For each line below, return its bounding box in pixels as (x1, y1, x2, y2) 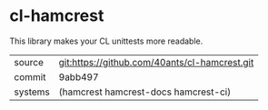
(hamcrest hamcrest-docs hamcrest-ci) (58, 85, 232, 98)
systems (14, 85, 50, 98)
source (14, 55, 44, 68)
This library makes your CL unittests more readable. (9, 35, 203, 46)
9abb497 (58, 70, 99, 83)
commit (14, 70, 46, 83)
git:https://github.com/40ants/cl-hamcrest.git (58, 55, 254, 68)
